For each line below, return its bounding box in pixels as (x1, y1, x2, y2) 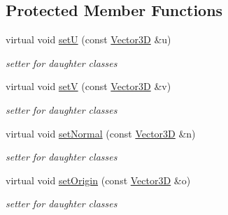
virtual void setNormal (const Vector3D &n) (6, 126, 196, 140)
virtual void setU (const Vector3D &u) (6, 32, 171, 47)
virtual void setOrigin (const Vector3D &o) (6, 172, 191, 187)
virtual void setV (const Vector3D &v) (6, 79, 171, 94)
